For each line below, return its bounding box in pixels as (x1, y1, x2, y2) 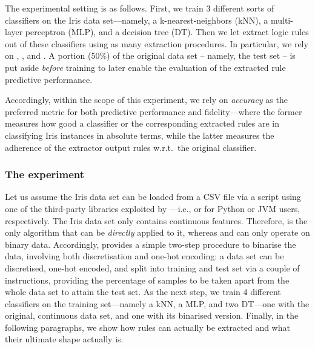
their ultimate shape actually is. (5, 333, 124, 345)
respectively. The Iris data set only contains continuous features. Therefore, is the (5, 214, 308, 227)
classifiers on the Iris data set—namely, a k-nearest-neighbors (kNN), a (5, 13, 268, 26)
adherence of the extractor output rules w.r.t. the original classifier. (5, 141, 257, 153)
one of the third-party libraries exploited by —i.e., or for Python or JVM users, (5, 202, 300, 214)
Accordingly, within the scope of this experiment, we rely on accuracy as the (5, 93, 288, 106)
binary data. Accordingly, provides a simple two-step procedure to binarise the (5, 238, 296, 250)
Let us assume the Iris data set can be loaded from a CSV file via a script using (5, 190, 301, 203)
